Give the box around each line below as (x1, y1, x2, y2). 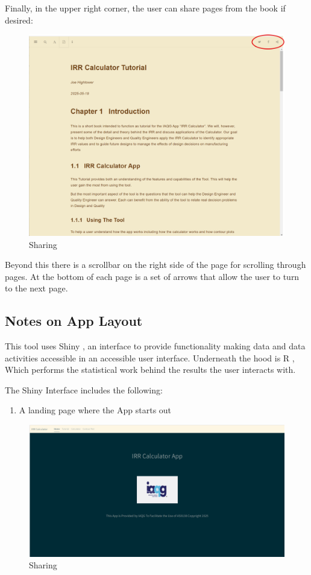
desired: (5, 13, 33, 26)
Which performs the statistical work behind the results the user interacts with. (5, 363, 296, 376)
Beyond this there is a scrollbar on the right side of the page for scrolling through (5, 258, 306, 271)
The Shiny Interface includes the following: (5, 383, 163, 396)
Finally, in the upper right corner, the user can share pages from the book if (5, 2, 286, 14)
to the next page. (5, 282, 68, 294)
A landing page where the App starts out (19, 404, 172, 416)
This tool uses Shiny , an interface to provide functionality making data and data (5, 340, 306, 352)
